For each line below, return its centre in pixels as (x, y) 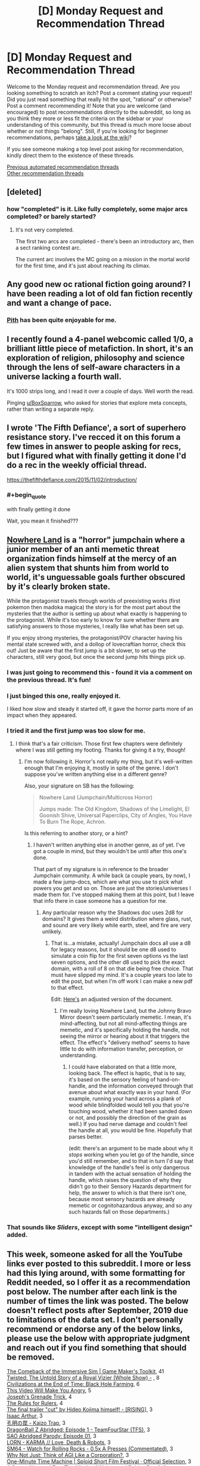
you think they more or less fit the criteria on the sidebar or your (85, 118)
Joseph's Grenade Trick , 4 (39, 1397)
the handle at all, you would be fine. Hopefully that (130, 1131)
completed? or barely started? (51, 216)
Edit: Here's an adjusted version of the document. (112, 999)
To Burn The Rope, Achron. (72, 822)
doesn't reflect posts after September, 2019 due (98, 1310)
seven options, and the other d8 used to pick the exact (118, 962)
